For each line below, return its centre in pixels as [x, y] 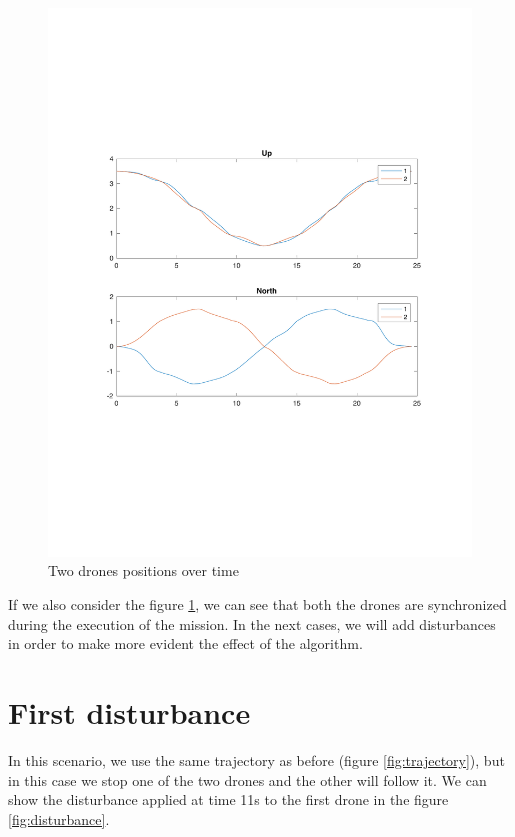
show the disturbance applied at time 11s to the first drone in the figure [228, 799]
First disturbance [129, 712]
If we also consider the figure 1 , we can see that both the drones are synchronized [257, 604]
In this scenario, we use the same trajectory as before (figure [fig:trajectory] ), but [256, 759]
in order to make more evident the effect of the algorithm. [185, 643]
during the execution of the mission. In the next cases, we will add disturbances [252, 623]
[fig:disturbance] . [59, 818]
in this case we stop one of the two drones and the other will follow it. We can [247, 779]
